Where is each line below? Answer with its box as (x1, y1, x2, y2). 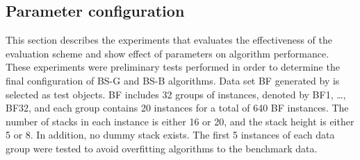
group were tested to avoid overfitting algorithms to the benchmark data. (6, 141, 318, 155)
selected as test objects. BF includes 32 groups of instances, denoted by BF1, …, (6, 87, 346, 101)
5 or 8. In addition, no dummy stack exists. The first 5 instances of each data (6, 127, 335, 142)
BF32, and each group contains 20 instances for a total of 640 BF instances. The (6, 100, 349, 115)
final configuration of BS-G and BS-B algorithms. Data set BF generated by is (6, 73, 340, 87)
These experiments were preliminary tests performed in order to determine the (6, 60, 340, 74)
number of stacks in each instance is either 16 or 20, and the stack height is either (6, 114, 354, 128)
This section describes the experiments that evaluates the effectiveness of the (6, 33, 332, 47)
